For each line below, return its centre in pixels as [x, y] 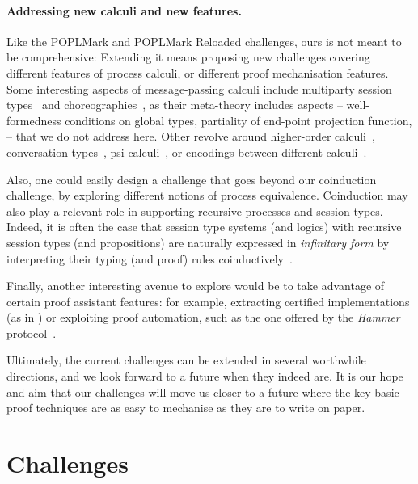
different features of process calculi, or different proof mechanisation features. [198, 72]
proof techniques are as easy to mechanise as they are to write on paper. [186, 408]
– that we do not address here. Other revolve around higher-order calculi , [191, 136]
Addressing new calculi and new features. [124, 10]
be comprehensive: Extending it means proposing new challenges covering [188, 57]
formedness [34, 120]
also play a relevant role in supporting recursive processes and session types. [195, 210]
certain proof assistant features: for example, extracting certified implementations [208, 301]
